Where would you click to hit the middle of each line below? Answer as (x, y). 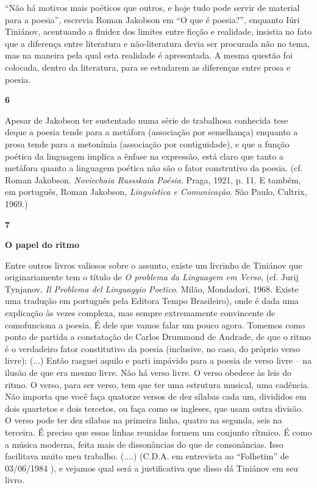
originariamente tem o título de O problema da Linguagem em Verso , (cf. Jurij (152, 277)
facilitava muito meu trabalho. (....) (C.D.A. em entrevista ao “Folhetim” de (147, 456)
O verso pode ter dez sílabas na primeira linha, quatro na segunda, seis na (144, 420)
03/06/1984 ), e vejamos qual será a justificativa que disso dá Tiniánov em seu (151, 468)
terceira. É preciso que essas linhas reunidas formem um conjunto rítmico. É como (158, 432)
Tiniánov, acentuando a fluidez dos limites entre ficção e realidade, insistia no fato (158, 31)
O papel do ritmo (42, 245)
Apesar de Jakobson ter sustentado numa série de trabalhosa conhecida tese (147, 120)
